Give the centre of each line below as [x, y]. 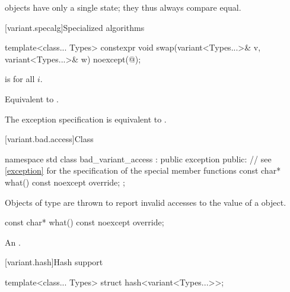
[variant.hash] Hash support [54, 262]
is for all [20, 79]
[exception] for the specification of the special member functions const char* [143, 170]
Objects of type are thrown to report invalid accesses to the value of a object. [146, 202]
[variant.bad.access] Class [49, 139]
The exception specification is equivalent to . [86, 119]
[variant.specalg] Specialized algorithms [75, 27]
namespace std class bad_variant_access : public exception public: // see [138, 158]
